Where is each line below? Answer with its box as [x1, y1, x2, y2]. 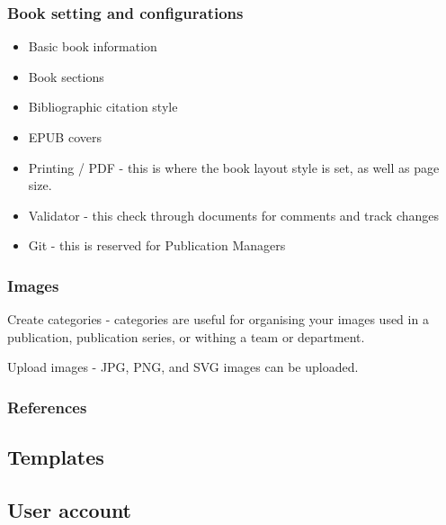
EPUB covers [28, 128, 102, 146]
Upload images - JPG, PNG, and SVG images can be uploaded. [7, 358, 359, 376]
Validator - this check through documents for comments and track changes [28, 205, 440, 224]
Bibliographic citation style [28, 97, 178, 116]
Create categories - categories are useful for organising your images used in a [7, 310, 429, 329]
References [7, 395, 87, 418]
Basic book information [28, 37, 157, 56]
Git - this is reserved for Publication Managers [28, 236, 286, 255]
